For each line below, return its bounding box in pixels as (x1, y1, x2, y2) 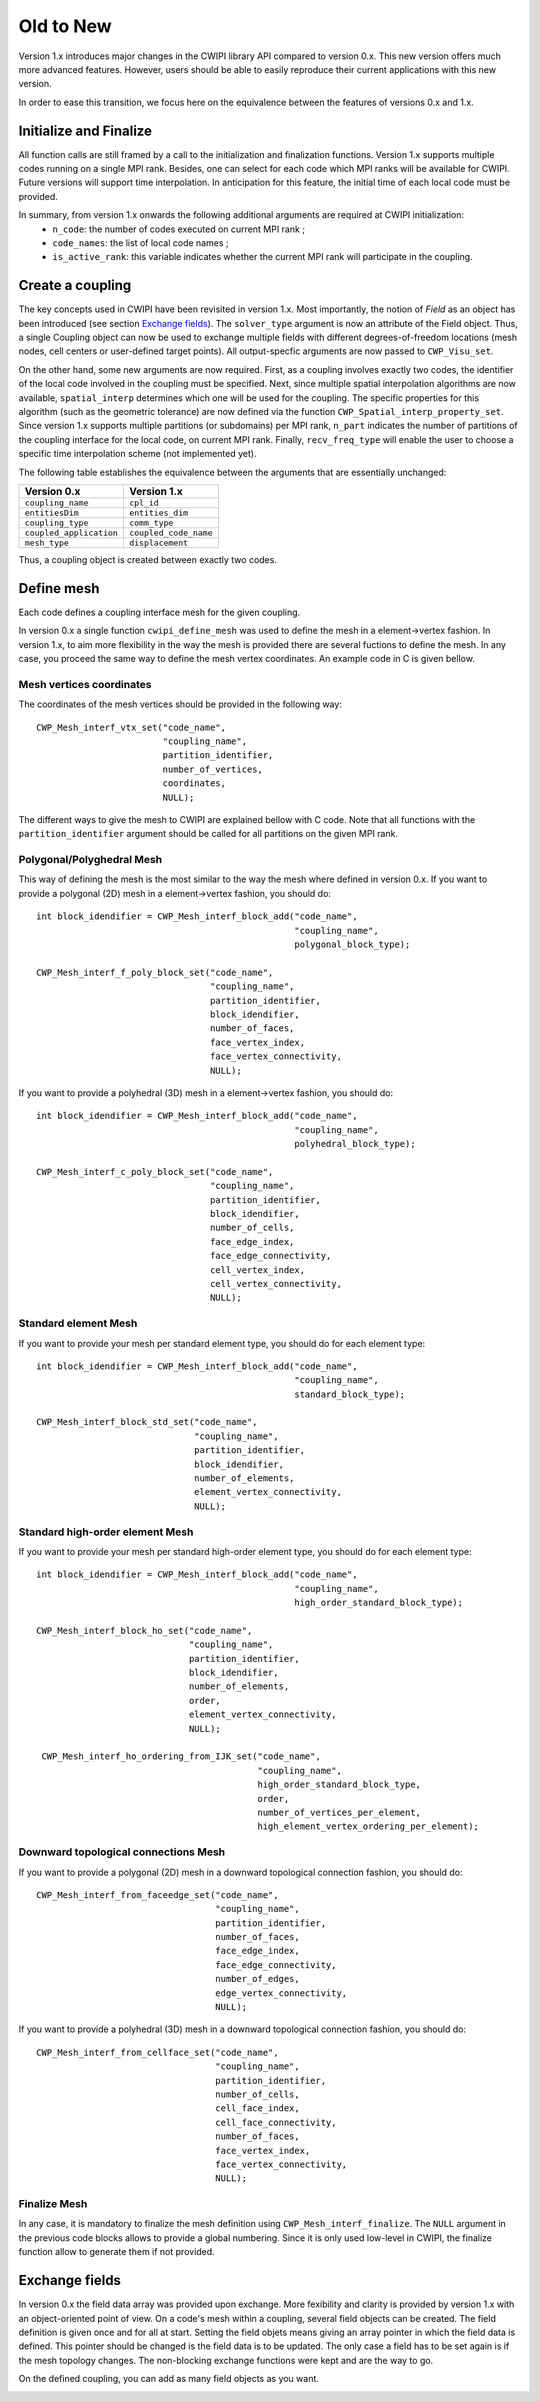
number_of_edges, (215, 1973, 300, 1985)
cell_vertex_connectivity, (210, 1278, 342, 1289)
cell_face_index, (215, 2103, 300, 2114)
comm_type (128, 517, 174, 528)
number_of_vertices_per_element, (257, 1806, 422, 1818)
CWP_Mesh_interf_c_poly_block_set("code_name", (36, 1166, 274, 1177)
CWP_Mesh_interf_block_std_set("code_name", (36, 1416, 259, 1428)
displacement (128, 537, 189, 548)
